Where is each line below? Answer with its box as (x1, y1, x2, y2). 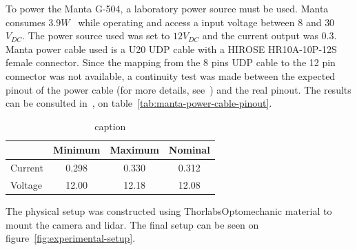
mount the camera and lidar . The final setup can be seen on (6, 217, 259, 231)
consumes (6, 14, 45, 29)
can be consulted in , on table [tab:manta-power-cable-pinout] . (6, 96, 272, 110)
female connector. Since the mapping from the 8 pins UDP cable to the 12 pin (6, 55, 336, 70)
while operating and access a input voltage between (78, 14, 295, 29)
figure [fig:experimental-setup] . (6, 231, 136, 245)
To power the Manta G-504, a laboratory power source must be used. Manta (6, 1, 329, 15)
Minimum (52, 143, 101, 157)
